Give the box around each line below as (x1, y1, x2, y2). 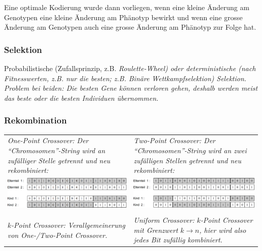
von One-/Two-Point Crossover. (8, 229, 107, 240)
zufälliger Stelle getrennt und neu (8, 155, 110, 165)
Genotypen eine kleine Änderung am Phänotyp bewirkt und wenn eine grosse (4, 12, 243, 22)
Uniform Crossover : (134, 215, 194, 225)
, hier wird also (199, 224, 246, 235)
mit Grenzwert (134, 224, 178, 235)
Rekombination (4, 114, 67, 127)
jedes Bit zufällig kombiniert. (134, 234, 223, 245)
